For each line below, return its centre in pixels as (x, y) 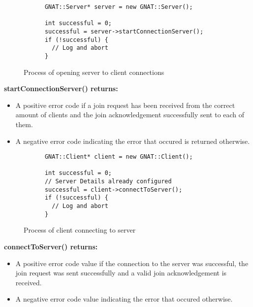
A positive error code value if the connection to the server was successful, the (132, 263)
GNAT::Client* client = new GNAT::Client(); (119, 157)
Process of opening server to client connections (94, 72)
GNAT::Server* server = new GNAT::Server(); (119, 7)
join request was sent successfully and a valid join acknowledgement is (121, 273)
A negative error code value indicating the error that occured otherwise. (124, 299)
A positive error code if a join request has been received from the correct (125, 105)
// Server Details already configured (108, 182)
